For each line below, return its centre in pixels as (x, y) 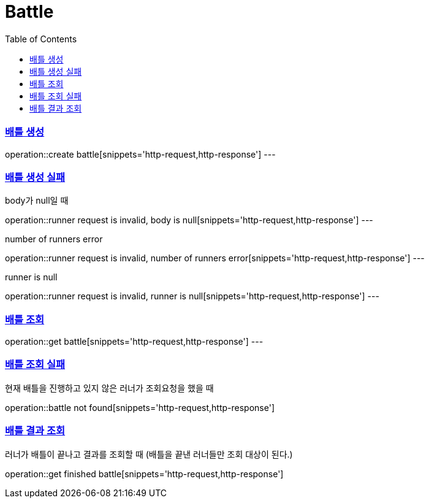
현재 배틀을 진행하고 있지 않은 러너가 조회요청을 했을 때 (109, 388)
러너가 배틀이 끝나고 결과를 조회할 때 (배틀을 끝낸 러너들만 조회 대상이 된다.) (149, 454)
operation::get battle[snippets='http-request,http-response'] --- (134, 341)
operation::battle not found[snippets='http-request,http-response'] (140, 407)
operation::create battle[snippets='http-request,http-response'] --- (140, 154)
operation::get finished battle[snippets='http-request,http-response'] (144, 474)
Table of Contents (41, 39)
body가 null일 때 (37, 201)
